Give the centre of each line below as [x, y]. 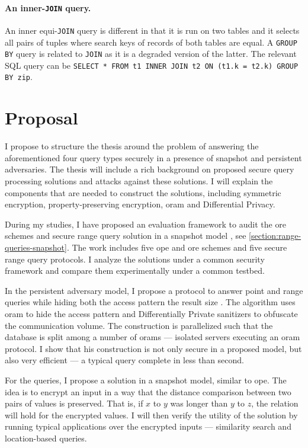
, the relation [275, 403]
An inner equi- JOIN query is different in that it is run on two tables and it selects [152, 30]
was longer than [199, 403]
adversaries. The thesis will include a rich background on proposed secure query [150, 169]
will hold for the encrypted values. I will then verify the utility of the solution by [151, 415]
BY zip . [19, 77]
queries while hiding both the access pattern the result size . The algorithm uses [150, 302]
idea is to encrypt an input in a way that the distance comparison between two [148, 391]
